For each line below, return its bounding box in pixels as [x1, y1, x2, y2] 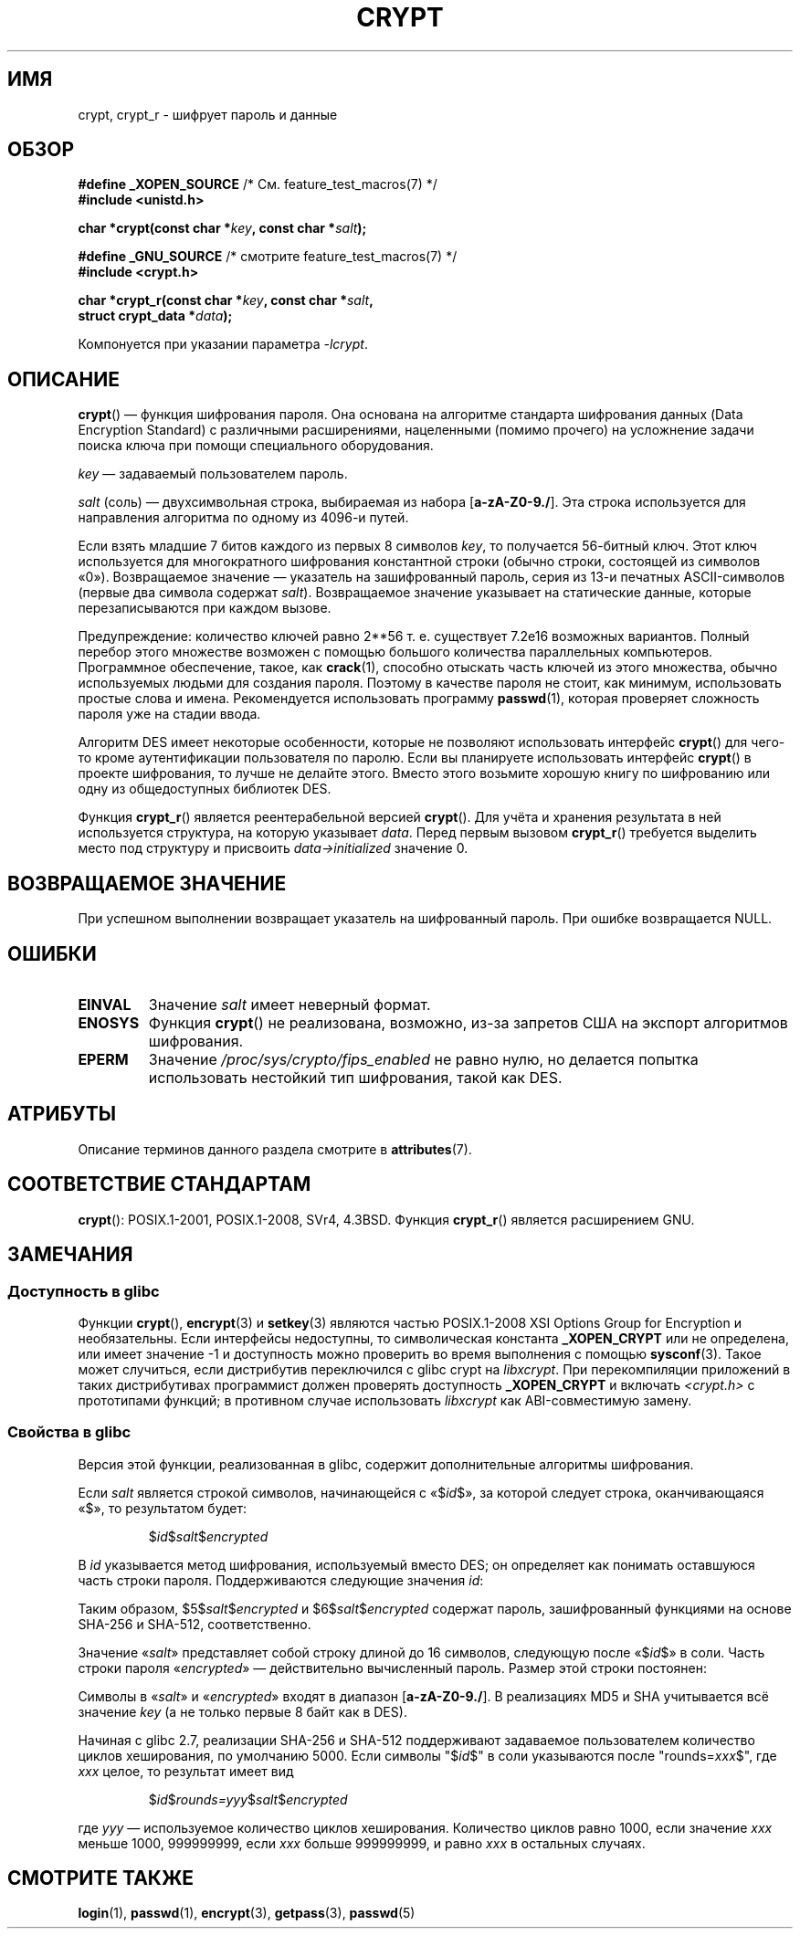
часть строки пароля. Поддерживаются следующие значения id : [78, 1572, 484, 1588]
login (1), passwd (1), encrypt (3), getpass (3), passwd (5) [78, 1905, 416, 1921]
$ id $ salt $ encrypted [148, 1528, 268, 1544]
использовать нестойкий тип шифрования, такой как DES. [148, 1068, 563, 1087]
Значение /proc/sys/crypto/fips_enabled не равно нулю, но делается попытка [148, 1049, 699, 1068]
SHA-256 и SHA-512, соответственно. [78, 1615, 311, 1632]
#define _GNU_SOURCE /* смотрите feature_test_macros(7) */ [78, 248, 458, 265]
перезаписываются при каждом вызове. [78, 600, 332, 616]
